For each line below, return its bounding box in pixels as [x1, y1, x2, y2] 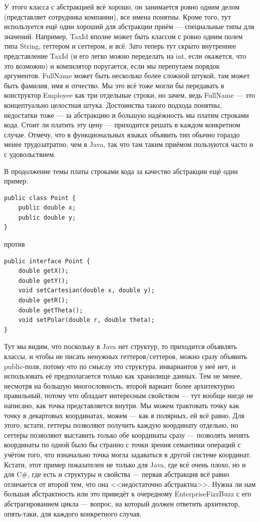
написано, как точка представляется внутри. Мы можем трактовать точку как [4, 400, 239, 410]
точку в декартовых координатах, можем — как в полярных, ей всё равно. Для [4, 410, 244, 420]
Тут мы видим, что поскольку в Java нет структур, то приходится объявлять [4, 341, 237, 352]
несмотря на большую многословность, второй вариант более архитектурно [4, 380, 234, 391]
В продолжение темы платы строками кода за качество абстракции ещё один [4, 165, 238, 176]
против [4, 239, 25, 249]
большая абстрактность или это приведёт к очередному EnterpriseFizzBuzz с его [4, 488, 251, 499]
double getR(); [18, 297, 69, 304]
